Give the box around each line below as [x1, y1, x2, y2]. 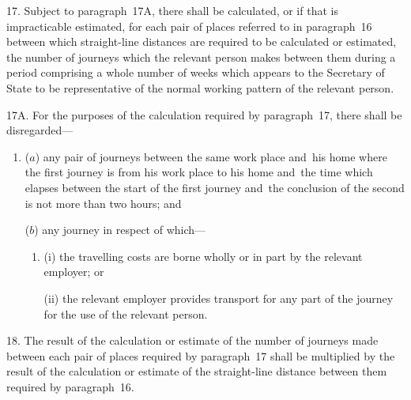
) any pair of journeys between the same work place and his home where [35, 148, 387, 164]
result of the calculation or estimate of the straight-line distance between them [6, 363, 387, 379]
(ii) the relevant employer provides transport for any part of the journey [43, 289, 394, 306]
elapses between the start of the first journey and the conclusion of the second [25, 179, 405, 195]
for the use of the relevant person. [43, 305, 208, 322]
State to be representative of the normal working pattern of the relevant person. [6, 79, 394, 96]
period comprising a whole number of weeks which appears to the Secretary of [6, 64, 385, 81]
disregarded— [6, 122, 74, 138]
